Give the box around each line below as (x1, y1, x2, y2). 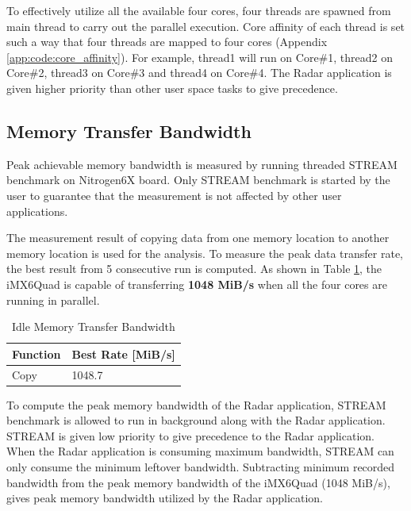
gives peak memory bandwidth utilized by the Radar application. (6, 490, 323, 506)
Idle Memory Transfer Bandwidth (12, 318, 175, 335)
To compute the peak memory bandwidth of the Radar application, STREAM (6, 396, 386, 413)
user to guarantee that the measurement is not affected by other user (6, 186, 342, 203)
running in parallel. (6, 291, 100, 308)
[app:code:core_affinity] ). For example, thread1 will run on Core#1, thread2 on (6, 48, 393, 65)
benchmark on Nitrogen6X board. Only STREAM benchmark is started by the (6, 171, 390, 188)
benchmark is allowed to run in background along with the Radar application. (6, 412, 386, 428)
